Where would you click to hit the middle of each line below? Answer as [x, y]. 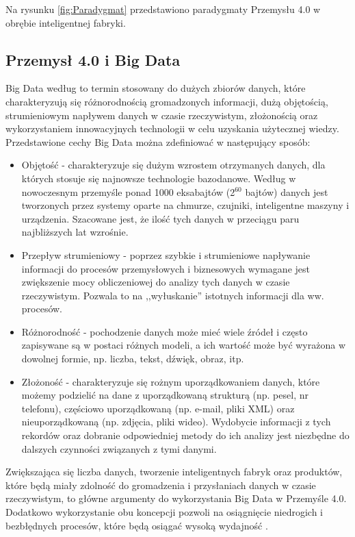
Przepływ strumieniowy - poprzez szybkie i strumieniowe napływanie [166, 254]
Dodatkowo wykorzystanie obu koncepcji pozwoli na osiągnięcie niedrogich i [164, 512]
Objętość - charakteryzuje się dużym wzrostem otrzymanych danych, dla [173, 165]
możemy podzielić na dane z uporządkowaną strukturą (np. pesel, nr [165, 395]
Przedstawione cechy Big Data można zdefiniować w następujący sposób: [158, 141]
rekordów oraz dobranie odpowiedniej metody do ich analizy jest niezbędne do [185, 435]
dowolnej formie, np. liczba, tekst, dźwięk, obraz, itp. [133, 359]
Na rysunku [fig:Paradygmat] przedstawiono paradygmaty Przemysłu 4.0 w [163, 9]
